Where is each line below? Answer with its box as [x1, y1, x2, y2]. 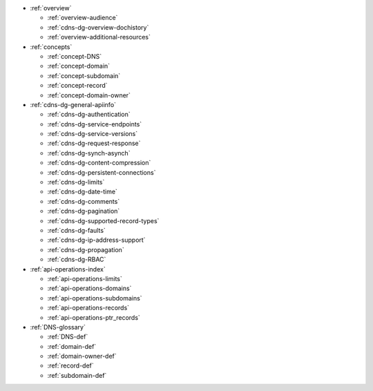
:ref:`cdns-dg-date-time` [47, 187, 117, 196]
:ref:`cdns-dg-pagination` [47, 207, 120, 216]
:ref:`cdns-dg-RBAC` [47, 256, 106, 264]
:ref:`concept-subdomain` [47, 71, 121, 79]
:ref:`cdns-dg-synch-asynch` [47, 149, 131, 157]
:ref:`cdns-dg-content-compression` [47, 159, 151, 167]
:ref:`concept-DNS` [47, 52, 102, 60]
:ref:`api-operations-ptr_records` [47, 313, 141, 321]
